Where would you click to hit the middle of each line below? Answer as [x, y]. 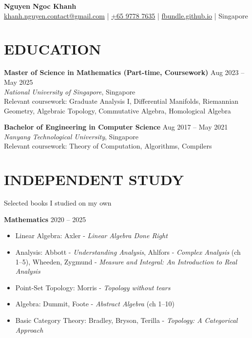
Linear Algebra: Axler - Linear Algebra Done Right [91, 235]
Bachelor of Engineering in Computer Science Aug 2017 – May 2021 [116, 127]
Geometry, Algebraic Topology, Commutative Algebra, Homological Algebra [117, 110]
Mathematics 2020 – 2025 [45, 219]
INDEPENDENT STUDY [94, 179]
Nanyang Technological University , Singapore [71, 136]
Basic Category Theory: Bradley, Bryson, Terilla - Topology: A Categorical [126, 320]
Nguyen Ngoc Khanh [40, 6]
